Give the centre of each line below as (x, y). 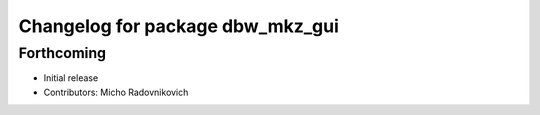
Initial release (71, 78)
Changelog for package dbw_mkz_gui (179, 26)
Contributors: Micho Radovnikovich (116, 92)
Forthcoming (62, 53)
